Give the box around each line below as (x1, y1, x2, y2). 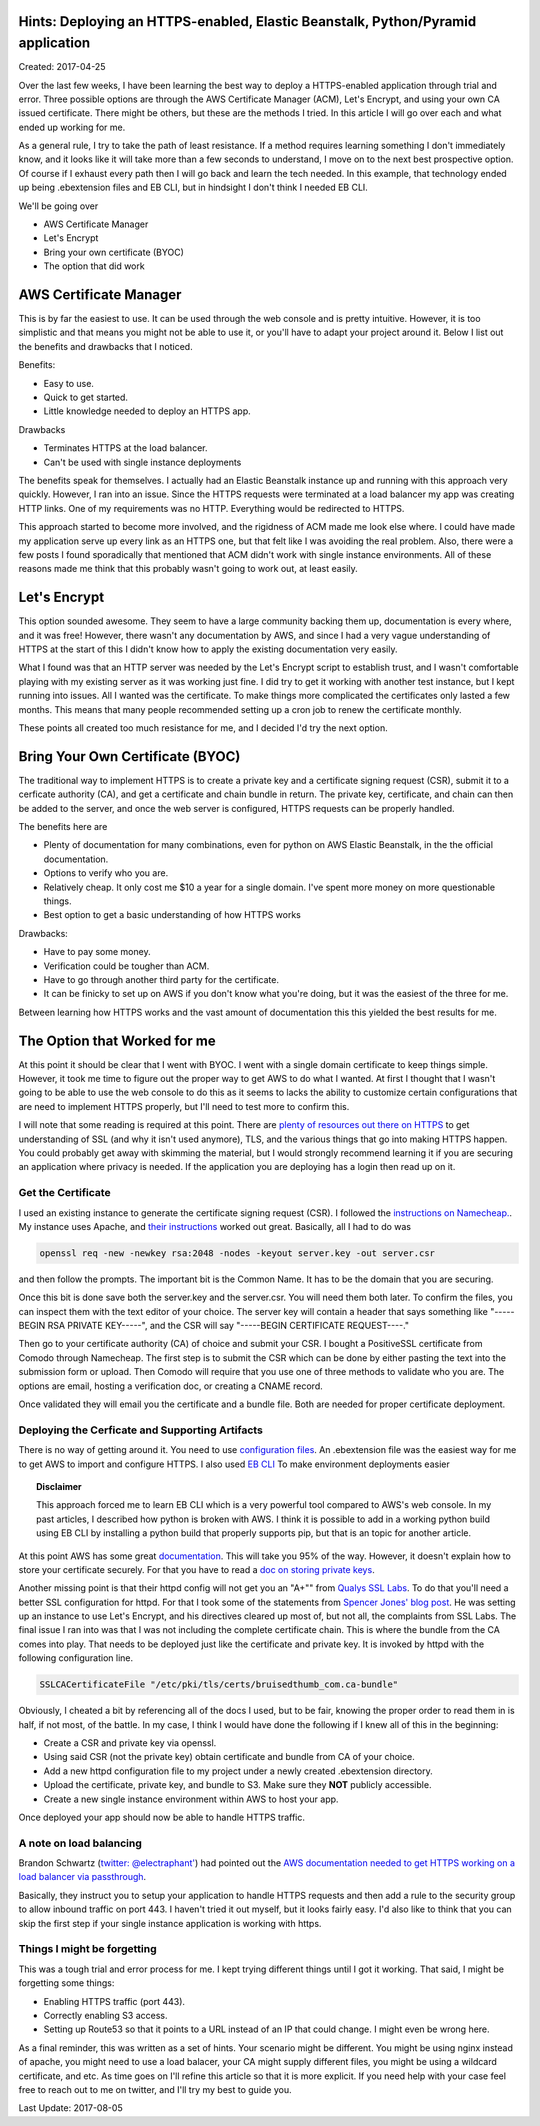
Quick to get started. (43, 391, 129, 404)
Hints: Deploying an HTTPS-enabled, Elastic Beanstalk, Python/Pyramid (18, 13, 477, 30)
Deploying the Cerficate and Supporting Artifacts (18, 1423, 264, 1437)
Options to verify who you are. (43, 867, 169, 879)
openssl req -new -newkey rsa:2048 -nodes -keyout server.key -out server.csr (39, 1247, 435, 1259)
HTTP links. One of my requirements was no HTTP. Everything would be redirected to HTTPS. (18, 502, 405, 514)
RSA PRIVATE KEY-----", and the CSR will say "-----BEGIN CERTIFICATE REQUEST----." (47, 1320, 410, 1332)
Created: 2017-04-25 (18, 61, 106, 73)
